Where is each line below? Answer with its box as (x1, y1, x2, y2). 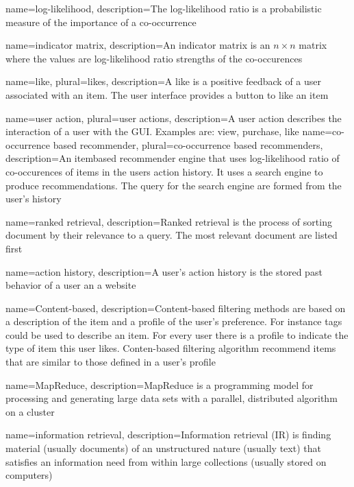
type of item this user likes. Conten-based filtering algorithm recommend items (5, 341, 336, 355)
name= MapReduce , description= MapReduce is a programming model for (5, 377, 314, 392)
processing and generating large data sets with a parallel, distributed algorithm (5, 391, 338, 405)
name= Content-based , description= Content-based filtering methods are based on (5, 300, 346, 315)
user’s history (5, 191, 62, 206)
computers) (5, 468, 53, 482)
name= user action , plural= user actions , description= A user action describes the (5, 110, 342, 125)
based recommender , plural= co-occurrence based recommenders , (53, 137, 323, 152)
